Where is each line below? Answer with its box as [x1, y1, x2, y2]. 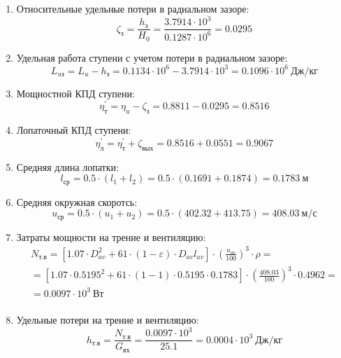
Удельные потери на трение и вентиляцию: [16, 312, 199, 326]
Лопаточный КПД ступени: [16, 123, 131, 137]
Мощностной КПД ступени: [16, 85, 135, 100]
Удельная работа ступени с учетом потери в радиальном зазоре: [16, 50, 288, 64]
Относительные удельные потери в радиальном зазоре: [16, 1, 249, 15]
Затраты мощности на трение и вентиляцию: [16, 229, 206, 244]
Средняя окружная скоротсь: [16, 194, 138, 209]
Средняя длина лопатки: [16, 159, 119, 174]
